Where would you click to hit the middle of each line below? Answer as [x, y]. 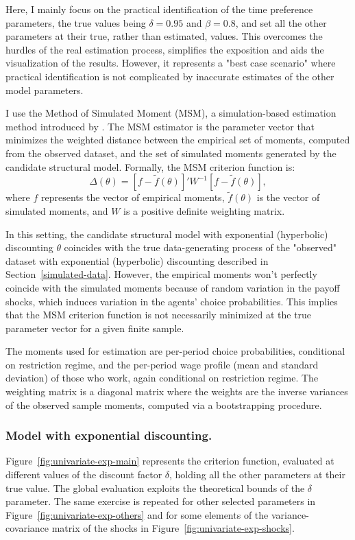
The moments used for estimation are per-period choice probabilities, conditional [175, 351]
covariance [27, 528]
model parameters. [45, 90]
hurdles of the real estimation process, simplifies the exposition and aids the [165, 49]
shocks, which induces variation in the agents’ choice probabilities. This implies [172, 301]
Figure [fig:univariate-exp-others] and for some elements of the [137, 514]
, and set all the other [281, 22]
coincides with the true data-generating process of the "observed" [200, 247]
